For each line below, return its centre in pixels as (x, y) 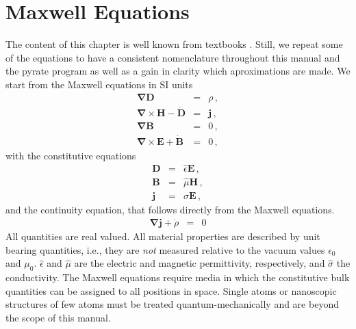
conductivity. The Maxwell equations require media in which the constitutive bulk (178, 277)
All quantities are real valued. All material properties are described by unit (163, 236)
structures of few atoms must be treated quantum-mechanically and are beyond (172, 304)
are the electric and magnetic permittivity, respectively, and (200, 263)
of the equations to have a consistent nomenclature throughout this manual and (173, 57)
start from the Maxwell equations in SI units (99, 84)
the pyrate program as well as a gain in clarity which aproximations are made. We (178, 71)
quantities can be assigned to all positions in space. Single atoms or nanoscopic (171, 290)
